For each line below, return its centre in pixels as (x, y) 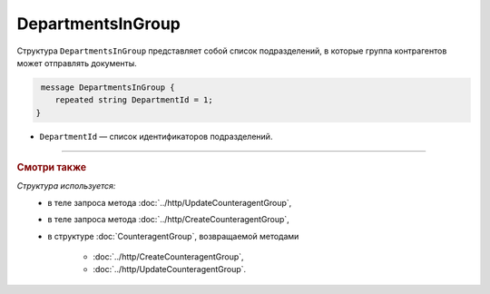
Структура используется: (66, 186)
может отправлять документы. (77, 63)
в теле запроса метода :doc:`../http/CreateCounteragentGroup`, (168, 220)
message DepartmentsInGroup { (108, 87)
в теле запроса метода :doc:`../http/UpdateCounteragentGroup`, (170, 202)
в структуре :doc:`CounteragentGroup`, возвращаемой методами (173, 236)
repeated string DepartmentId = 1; (134, 100)
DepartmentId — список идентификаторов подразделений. (156, 136)
